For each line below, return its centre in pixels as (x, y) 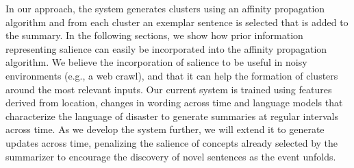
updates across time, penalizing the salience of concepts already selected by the (172, 142)
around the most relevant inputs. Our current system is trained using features (169, 89)
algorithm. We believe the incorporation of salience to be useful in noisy (156, 62)
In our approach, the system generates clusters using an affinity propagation (165, 8)
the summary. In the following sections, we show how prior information (154, 35)
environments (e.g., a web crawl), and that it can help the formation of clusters (172, 75)
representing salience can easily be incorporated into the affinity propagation (166, 48)
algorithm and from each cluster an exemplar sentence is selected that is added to (177, 22)
